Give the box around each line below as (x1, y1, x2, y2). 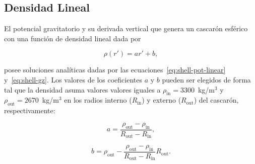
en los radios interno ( (64, 95, 132, 105)
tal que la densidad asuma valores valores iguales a (4, 84, 161, 95)
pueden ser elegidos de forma (162, 74, 251, 85)
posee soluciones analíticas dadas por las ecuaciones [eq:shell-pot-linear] (4, 64, 226, 75)
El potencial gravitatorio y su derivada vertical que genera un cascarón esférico (4, 23, 248, 34)
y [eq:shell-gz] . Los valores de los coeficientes (4, 74, 142, 85)
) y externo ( (142, 95, 181, 105)
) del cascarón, (194, 95, 239, 105)
